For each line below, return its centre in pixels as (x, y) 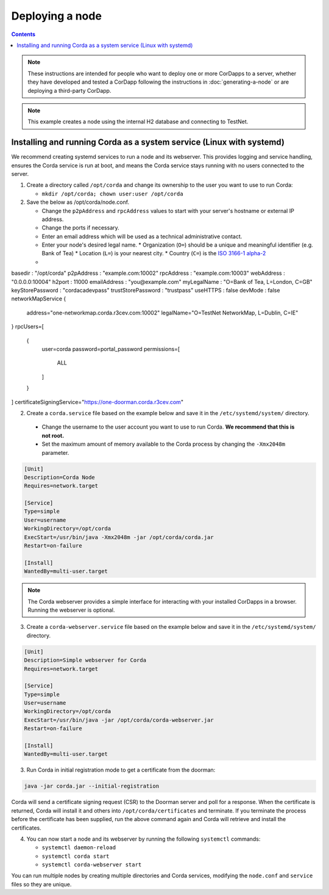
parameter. (55, 452)
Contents (23, 34)
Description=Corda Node (60, 477)
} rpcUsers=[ (27, 327)
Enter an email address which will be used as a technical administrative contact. (142, 236)
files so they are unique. (41, 884)
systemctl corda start (76, 856)
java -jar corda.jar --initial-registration (92, 786)
